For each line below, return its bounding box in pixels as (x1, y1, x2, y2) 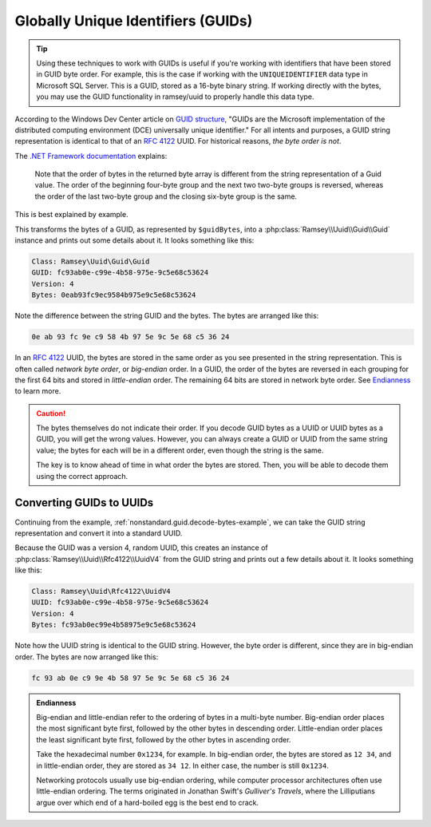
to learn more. (14, 386, 61, 396)
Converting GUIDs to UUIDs (14, 496, 154, 510)
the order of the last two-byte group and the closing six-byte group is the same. (34, 192, 298, 201)
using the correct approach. (36, 471, 129, 481)
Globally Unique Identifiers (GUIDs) (14, 12, 253, 30)
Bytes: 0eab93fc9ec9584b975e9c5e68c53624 (31, 291, 196, 299)
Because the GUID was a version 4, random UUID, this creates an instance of (14, 543, 269, 552)
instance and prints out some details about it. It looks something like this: (14, 235, 255, 245)
